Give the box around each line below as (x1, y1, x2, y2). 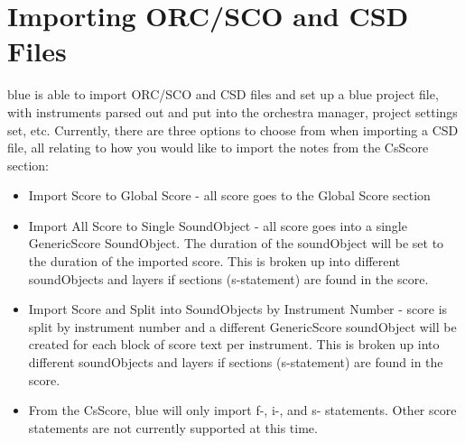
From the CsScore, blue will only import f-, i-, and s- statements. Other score (28, 401, 457, 420)
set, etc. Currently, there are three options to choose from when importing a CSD (7, 120, 459, 139)
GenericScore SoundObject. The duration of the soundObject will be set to (28, 234, 444, 253)
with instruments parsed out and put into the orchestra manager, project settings (7, 102, 458, 121)
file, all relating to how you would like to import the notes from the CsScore (7, 138, 429, 157)
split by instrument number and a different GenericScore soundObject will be (28, 317, 457, 336)
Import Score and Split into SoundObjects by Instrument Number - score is (28, 300, 448, 318)
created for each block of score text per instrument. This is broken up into (28, 335, 440, 354)
